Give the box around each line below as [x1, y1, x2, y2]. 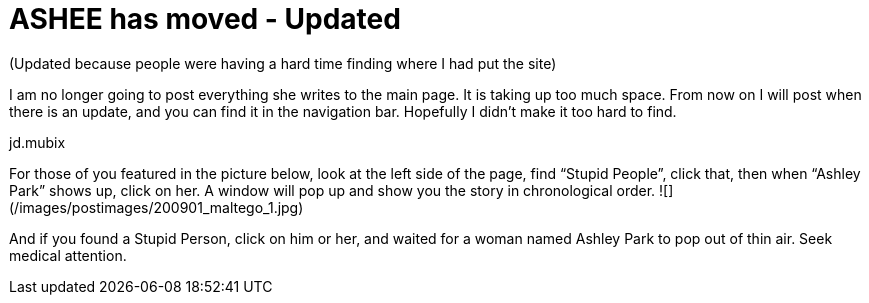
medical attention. [9, 246, 127, 264]
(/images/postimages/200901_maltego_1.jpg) [9, 198, 304, 216]
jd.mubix [9, 133, 66, 151]
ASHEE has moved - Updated [9, 2, 401, 36]
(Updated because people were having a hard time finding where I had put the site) [9, 54, 557, 72]
